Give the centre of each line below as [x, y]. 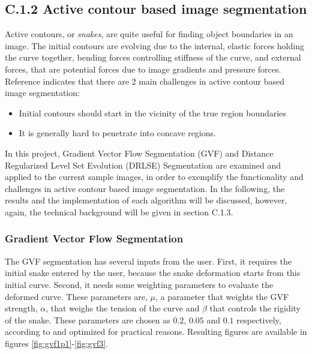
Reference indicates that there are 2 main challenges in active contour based [145, 81]
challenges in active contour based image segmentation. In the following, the [145, 188]
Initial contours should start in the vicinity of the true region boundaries [152, 112]
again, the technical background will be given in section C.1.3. [119, 211]
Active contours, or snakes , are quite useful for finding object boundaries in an [149, 34]
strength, [21, 308]
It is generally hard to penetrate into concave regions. [117, 133]
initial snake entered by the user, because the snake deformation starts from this [153, 273]
